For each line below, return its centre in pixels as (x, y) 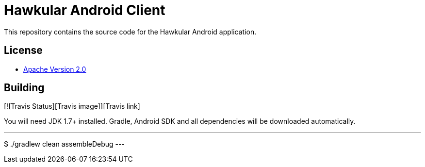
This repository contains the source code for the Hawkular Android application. (130, 32)
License (23, 50)
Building (24, 88)
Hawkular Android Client (85, 10)
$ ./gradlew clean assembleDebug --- (64, 144)
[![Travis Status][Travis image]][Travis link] (72, 106)
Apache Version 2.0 (55, 69)
